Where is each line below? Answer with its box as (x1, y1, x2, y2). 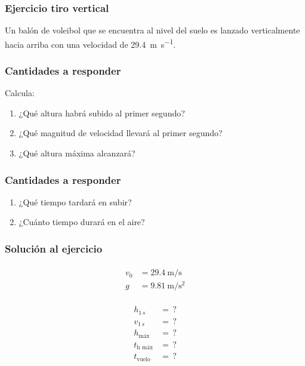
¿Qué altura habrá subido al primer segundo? (19, 106, 185, 119)
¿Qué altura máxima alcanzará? (19, 147, 135, 159)
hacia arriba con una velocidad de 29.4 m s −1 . (5, 36, 176, 50)
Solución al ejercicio (5, 241, 103, 256)
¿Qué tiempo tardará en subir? (19, 195, 132, 208)
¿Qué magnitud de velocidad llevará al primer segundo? (19, 127, 223, 139)
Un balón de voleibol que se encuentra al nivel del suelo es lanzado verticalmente (5, 24, 300, 36)
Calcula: (5, 87, 35, 99)
